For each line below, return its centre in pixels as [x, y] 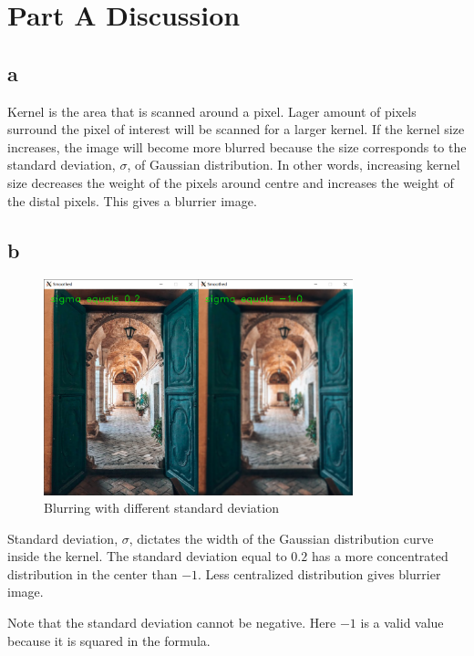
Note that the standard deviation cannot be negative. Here [172, 623]
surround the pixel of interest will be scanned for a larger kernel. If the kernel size [236, 129]
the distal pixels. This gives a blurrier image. [132, 200]
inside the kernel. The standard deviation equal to [147, 556]
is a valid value [402, 623]
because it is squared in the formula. [109, 640]
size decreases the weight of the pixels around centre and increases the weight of [231, 182]
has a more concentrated [380, 556]
